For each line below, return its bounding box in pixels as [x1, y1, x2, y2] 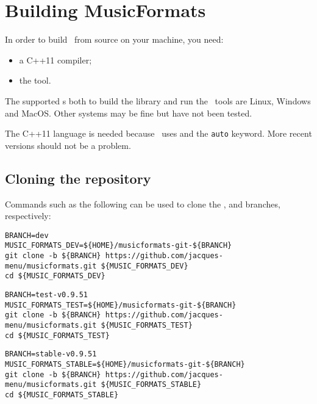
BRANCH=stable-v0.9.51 [5, 350, 97, 359]
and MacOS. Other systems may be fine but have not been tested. [5, 106, 252, 119]
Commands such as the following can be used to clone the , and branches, [5, 197, 280, 210]
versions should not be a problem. [5, 139, 131, 151]
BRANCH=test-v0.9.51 [5, 290, 88, 300]
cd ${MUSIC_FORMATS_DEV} [5, 272, 105, 281]
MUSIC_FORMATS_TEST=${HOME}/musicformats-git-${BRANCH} [5, 300, 237, 309]
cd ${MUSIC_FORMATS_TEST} [5, 331, 110, 340]
